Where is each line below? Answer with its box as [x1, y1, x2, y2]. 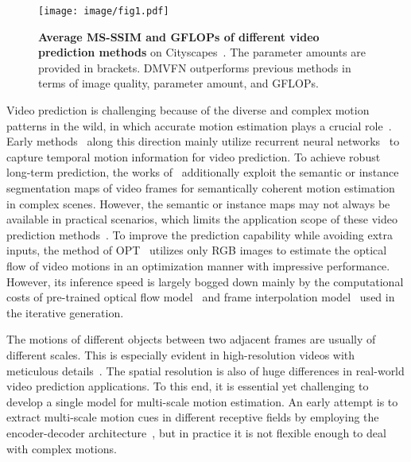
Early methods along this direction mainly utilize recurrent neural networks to [6, 133, 400, 149]
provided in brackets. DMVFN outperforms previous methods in [38, 59, 351, 76]
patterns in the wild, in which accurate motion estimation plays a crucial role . [6, 117, 392, 134]
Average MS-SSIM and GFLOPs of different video [38, 28, 320, 45]
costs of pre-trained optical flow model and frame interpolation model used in [6, 289, 395, 305]
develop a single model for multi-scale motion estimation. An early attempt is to [6, 393, 398, 410]
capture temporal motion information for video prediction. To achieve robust [6, 148, 381, 165]
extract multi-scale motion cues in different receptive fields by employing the [6, 409, 379, 425]
